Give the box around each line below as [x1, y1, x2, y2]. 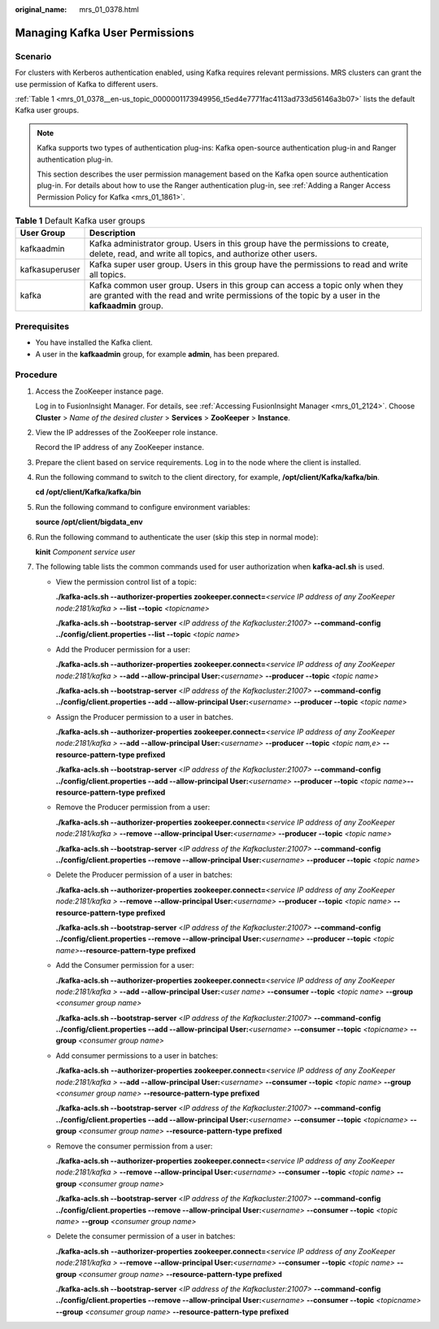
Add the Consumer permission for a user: [55, 961, 194, 970]
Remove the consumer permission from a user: [55, 1141, 213, 1151]
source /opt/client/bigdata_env [35, 517, 143, 527]
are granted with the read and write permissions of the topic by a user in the [89, 290, 381, 301]
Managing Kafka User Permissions [15, 25, 194, 40]
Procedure [15, 369, 58, 381]
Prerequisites [15, 320, 69, 332]
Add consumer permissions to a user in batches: [55, 1050, 219, 1061]
